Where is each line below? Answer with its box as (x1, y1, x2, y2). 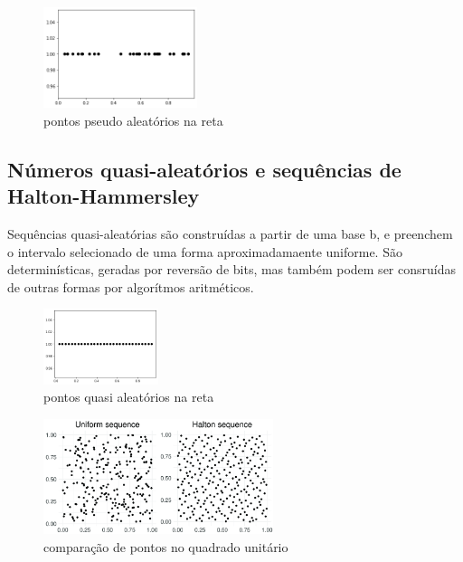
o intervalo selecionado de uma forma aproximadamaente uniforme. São (7, 242, 402, 261)
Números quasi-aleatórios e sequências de (7, 155, 402, 183)
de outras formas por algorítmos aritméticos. (7, 277, 254, 296)
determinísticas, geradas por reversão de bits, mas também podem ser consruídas (7, 260, 456, 279)
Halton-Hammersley (7, 182, 200, 210)
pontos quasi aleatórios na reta (43, 387, 214, 406)
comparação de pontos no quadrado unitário (43, 537, 288, 556)
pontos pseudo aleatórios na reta (43, 110, 223, 129)
